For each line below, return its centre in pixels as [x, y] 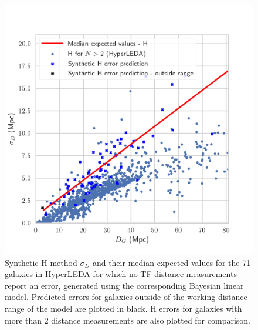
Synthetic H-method [41, 262]
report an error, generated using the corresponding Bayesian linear [124, 285]
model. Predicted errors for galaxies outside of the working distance [126, 297]
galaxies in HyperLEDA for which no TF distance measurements [121, 274]
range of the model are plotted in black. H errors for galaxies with [123, 308]
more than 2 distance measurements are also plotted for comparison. [128, 320]
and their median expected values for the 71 [172, 262]
